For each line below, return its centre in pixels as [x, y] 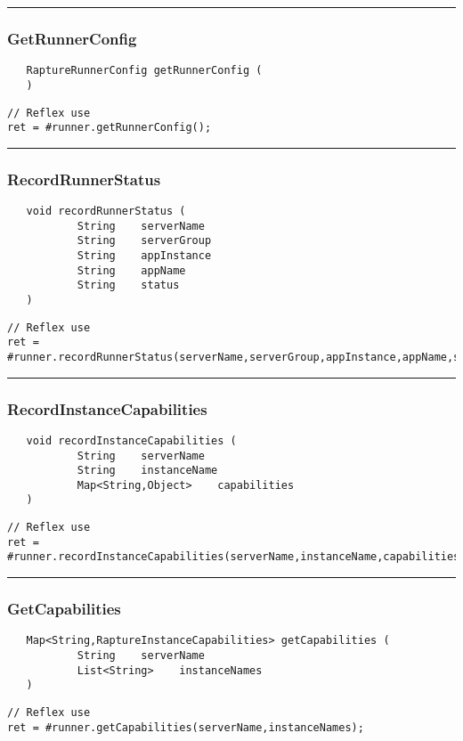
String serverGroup [144, 241]
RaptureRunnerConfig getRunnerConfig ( [144, 71]
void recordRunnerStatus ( [106, 212]
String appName [131, 270]
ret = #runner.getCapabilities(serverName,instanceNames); [186, 727]
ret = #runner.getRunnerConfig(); [110, 128]
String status [128, 285]
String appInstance [144, 256]
